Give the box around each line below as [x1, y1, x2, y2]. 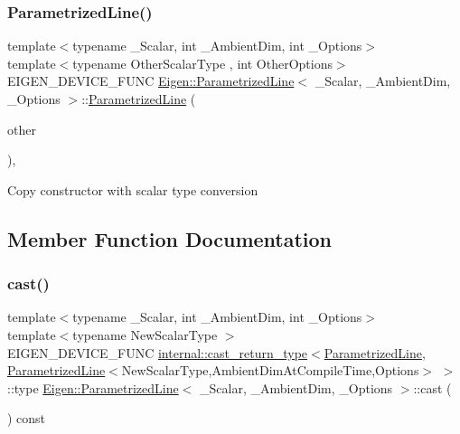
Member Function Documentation [7, 224, 333, 252]
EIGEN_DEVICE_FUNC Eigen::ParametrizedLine [7, 71, 295, 90]
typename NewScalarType [72, 325, 218, 344]
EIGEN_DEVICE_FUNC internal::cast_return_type [7, 343, 308, 362]
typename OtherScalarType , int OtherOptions [72, 53, 333, 72]
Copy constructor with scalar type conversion [7, 180, 258, 199]
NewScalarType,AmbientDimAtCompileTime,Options [121, 361, 419, 380]
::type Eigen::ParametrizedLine [7, 378, 179, 397]
